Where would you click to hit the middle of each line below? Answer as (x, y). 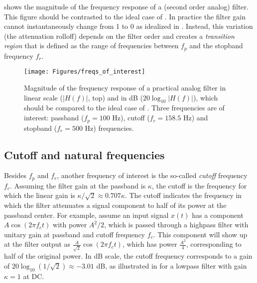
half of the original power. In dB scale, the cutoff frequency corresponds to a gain (128, 256)
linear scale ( (43, 97)
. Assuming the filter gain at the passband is (78, 185)
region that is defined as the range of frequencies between (91, 46)
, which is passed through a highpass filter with (176, 225)
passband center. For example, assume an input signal (86, 215)
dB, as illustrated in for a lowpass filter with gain (172, 265)
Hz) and (195, 118)
